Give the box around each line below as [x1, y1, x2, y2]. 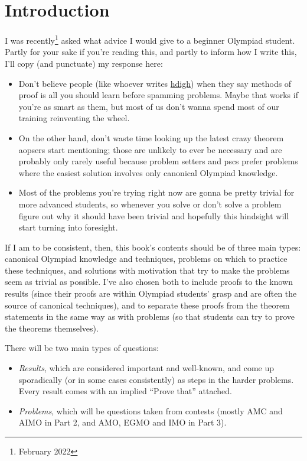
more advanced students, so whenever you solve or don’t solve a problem [18, 197, 282, 210]
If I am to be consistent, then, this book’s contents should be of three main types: [5, 241, 301, 253]
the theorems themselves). [5, 322, 99, 334]
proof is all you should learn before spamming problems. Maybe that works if [18, 89, 298, 101]
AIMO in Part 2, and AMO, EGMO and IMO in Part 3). [18, 416, 227, 428]
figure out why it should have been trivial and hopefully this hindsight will [18, 209, 289, 222]
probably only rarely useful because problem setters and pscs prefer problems [18, 155, 298, 167]
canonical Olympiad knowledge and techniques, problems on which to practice [5, 252, 288, 265]
